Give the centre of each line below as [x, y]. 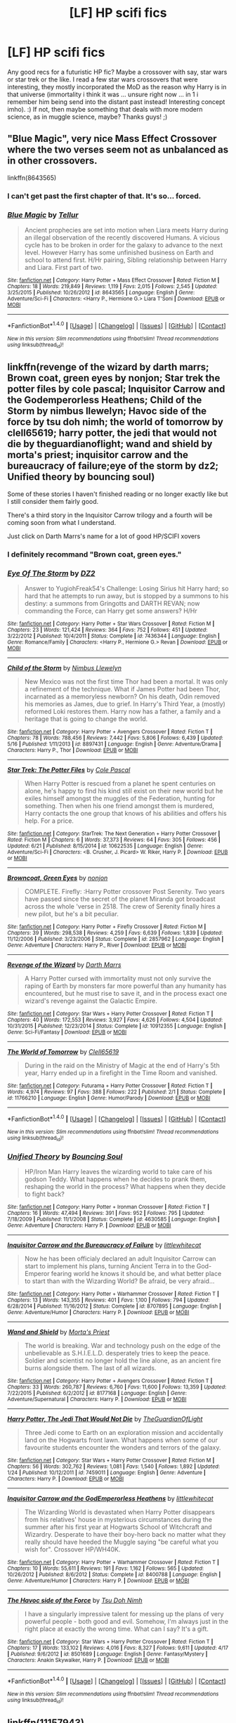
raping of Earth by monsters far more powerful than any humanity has [125, 986]
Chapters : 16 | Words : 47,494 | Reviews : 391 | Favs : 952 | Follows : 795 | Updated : [106, 1214]
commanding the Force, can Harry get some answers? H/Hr [111, 611]
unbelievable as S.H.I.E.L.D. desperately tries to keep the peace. [117, 1353]
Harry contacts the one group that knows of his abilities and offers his [125, 813]
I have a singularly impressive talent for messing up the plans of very [124, 1614]
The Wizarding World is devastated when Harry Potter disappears [120, 1512]
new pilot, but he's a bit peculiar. [72, 913]
